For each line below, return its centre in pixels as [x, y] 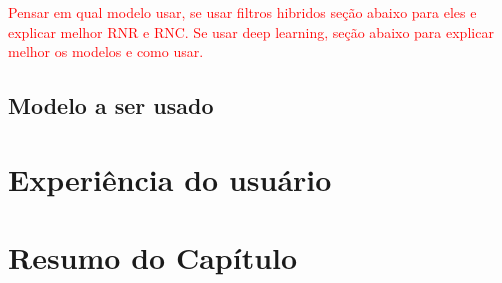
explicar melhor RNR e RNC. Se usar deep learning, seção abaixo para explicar [251, 31]
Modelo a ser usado [111, 105]
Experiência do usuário [170, 178]
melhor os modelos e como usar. [106, 51]
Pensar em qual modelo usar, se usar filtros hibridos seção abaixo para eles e [242, 12]
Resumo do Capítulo [153, 257]
